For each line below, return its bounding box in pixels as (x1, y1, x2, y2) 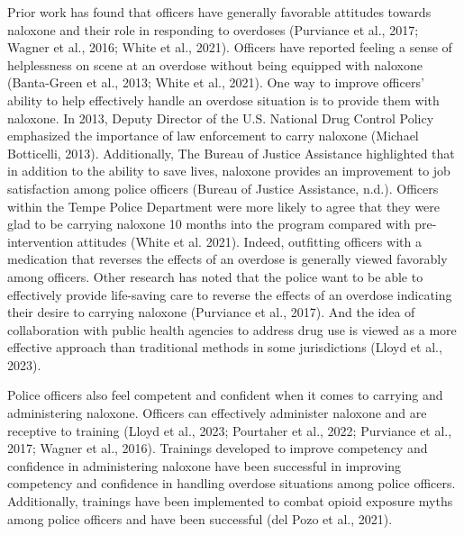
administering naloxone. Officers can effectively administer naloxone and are (7, 404, 427, 422)
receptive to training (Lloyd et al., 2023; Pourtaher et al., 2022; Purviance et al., (7, 421, 452, 440)
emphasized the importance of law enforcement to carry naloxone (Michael (7, 126, 419, 145)
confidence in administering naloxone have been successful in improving (7, 456, 402, 475)
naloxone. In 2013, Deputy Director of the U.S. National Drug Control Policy (7, 108, 434, 127)
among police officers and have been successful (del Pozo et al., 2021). (7, 509, 393, 528)
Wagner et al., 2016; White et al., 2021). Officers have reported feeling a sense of (7, 38, 452, 57)
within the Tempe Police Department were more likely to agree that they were (7, 196, 441, 215)
